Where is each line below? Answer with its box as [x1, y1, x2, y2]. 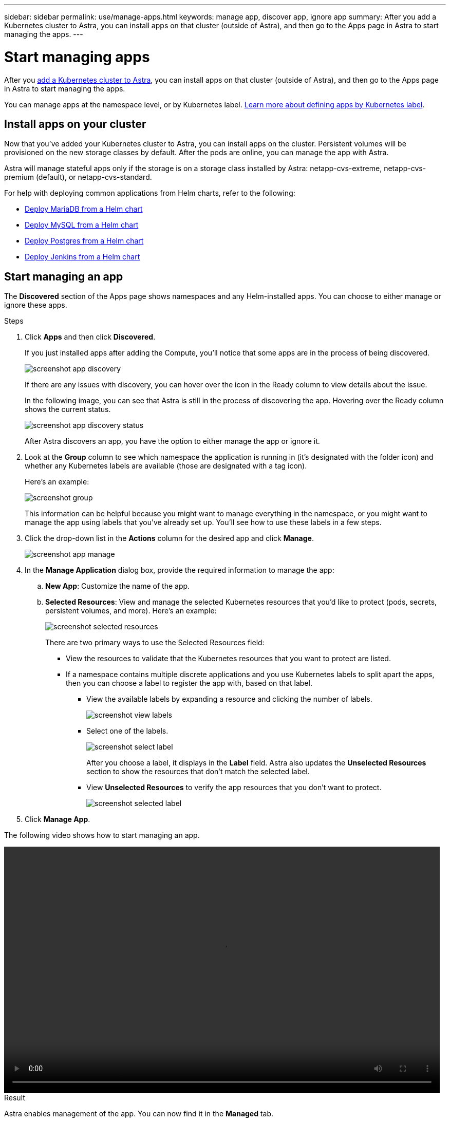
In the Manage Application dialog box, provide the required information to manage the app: [25, 566, 334, 575]
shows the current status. [25, 405, 111, 414]
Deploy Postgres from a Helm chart [25, 236, 144, 246]
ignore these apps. [4, 301, 67, 310]
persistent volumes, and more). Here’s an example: [45, 606, 217, 615]
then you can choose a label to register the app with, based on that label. [66, 679, 312, 688]
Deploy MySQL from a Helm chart [25, 220, 139, 230]
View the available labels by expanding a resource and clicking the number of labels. [86, 695, 372, 704]
